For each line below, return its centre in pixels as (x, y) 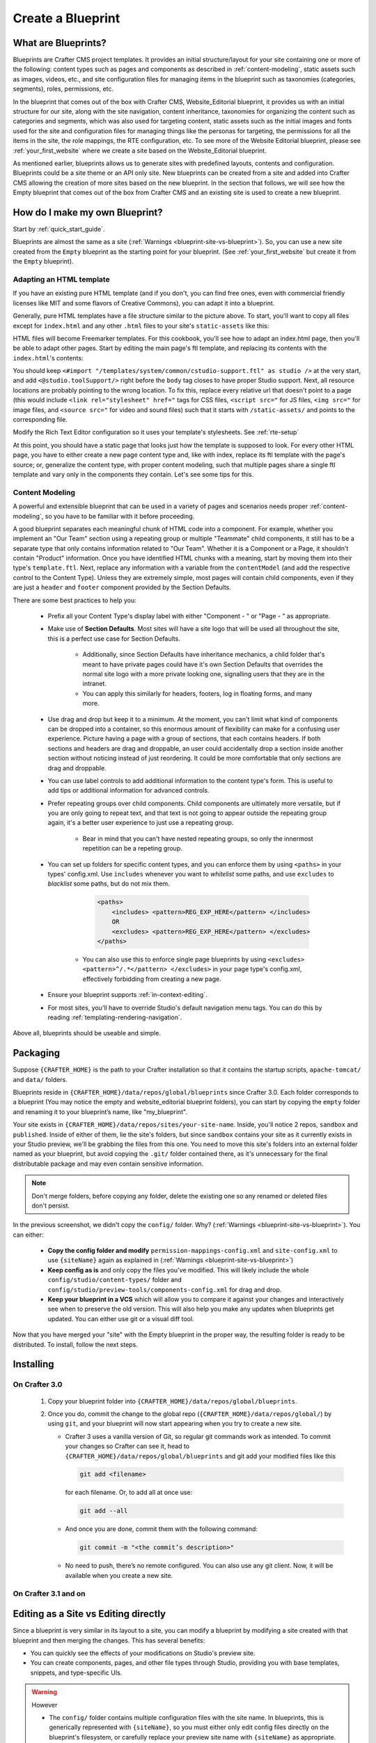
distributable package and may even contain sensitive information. (108, 1164)
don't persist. (50, 1205)
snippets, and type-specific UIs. (76, 1673)
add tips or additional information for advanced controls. (128, 791)
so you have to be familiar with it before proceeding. (120, 516)
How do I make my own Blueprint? (88, 212)
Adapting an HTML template (62, 279)
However (45, 1705)
